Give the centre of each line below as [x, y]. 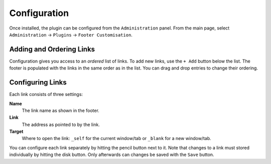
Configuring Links [38, 82]
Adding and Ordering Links [52, 49]
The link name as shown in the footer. [61, 110]
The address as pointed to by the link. [61, 124]
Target [16, 131]
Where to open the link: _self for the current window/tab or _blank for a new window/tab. [117, 138]
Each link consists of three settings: [46, 94]
